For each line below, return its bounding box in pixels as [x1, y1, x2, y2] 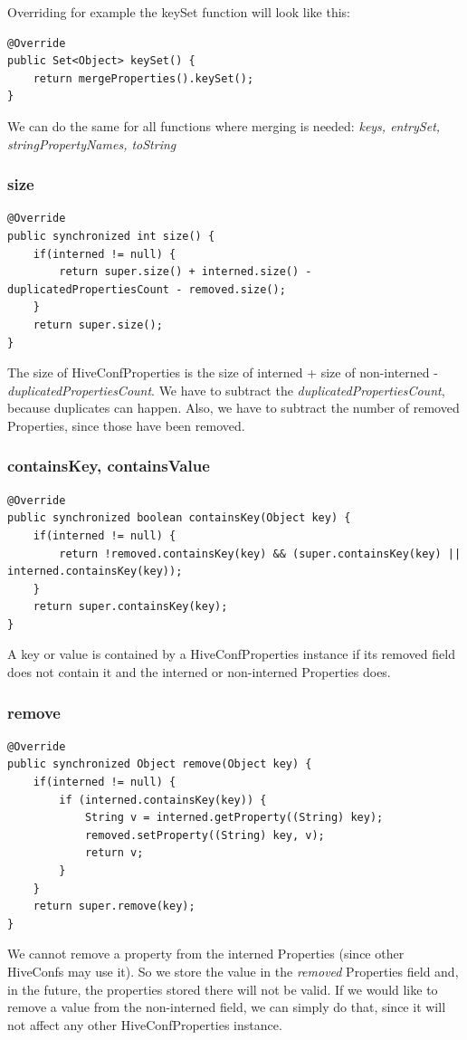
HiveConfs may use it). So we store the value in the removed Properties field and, [7, 962, 459, 980]
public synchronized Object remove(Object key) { [7, 758, 312, 771]
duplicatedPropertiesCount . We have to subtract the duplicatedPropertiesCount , [7, 380, 445, 399]
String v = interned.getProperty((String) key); [84, 811, 384, 825]
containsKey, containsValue [7, 454, 210, 477]
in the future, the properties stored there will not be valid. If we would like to [7, 979, 438, 998]
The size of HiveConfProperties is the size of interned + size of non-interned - [7, 363, 438, 382]
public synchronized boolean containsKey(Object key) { [7, 511, 351, 525]
